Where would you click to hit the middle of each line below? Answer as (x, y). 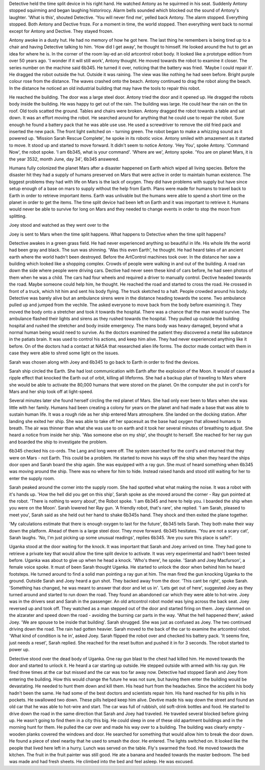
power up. (19, 650)
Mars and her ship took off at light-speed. (51, 392)
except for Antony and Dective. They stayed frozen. (61, 31)
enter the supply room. (32, 478)
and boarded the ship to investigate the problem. (58, 442)
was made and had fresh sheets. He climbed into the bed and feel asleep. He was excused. (101, 762)
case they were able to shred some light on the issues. (64, 353)
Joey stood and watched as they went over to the (59, 225)
